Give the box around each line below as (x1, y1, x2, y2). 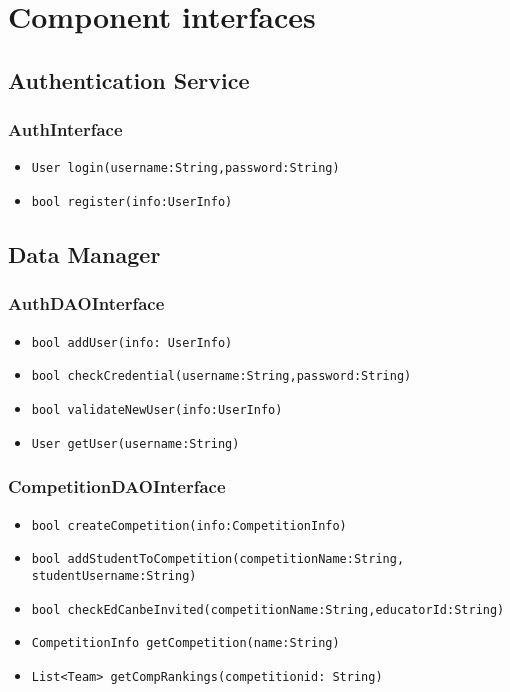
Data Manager (8, 239, 161, 270)
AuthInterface (8, 117, 123, 142)
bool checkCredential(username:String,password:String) (31, 369, 412, 384)
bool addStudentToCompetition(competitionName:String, (31, 552, 405, 567)
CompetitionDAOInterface (8, 474, 226, 499)
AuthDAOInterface (8, 291, 165, 316)
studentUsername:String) (31, 568, 197, 583)
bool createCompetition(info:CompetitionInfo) (31, 518, 347, 533)
